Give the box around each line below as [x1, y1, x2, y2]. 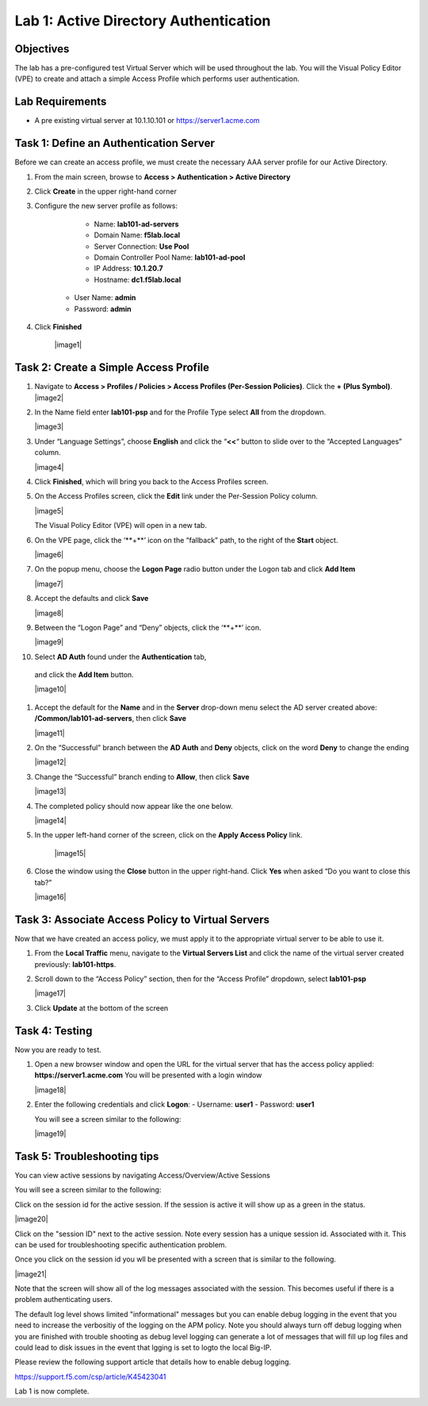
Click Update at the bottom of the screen [34, 1003, 169, 1012]
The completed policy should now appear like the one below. [34, 801, 233, 811]
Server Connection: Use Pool [94, 241, 189, 251]
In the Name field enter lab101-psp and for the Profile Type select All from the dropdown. [34, 407, 327, 417]
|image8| [34, 608, 64, 618]
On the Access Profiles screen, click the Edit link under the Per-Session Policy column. [34, 491, 319, 501]
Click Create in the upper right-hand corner [34, 187, 178, 196]
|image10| [34, 684, 67, 694]
